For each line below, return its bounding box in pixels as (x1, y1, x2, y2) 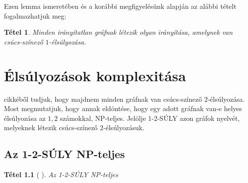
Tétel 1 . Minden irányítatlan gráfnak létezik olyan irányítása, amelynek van (4, 27, 233, 37)
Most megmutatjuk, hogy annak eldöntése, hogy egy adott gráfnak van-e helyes (4, 103, 242, 114)
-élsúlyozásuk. (103, 122, 145, 133)
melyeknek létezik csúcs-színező (4, 122, 98, 133)
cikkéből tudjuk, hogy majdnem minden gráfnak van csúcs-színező (4, 93, 202, 104)
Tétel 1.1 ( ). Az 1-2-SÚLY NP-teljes (4, 169, 118, 180)
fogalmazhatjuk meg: (4, 10, 67, 21)
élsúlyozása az (4, 113, 46, 123)
